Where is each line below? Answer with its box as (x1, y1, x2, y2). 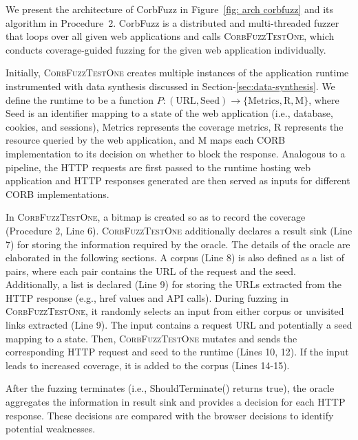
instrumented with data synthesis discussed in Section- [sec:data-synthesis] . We (6, 78, 335, 93)
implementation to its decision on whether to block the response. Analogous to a (6, 146, 346, 160)
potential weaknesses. (6, 421, 96, 436)
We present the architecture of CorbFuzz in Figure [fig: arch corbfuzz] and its (6, 2, 334, 16)
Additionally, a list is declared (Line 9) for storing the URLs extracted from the (6, 277, 341, 291)
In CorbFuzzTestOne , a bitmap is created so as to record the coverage (6, 210, 306, 224)
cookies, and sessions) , (6, 119, 99, 133)
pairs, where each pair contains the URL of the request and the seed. (6, 263, 296, 278)
